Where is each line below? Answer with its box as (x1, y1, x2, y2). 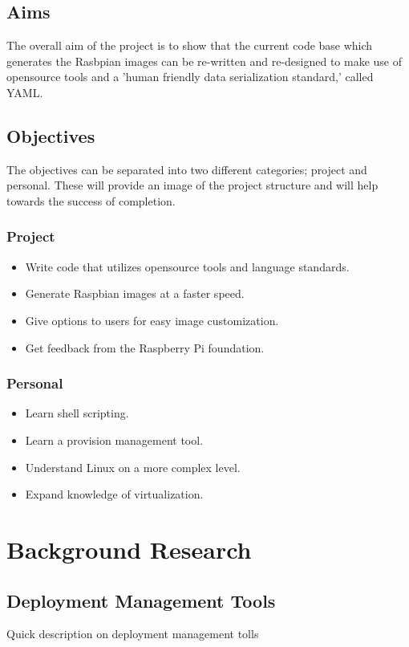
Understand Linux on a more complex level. (25, 458, 241, 475)
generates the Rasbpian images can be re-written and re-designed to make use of (6, 52, 403, 69)
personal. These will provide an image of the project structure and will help (6, 177, 379, 193)
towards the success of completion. (6, 192, 176, 209)
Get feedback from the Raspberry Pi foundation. (25, 339, 265, 356)
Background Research (6, 532, 252, 565)
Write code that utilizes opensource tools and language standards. (25, 258, 350, 275)
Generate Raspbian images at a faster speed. (25, 285, 245, 302)
